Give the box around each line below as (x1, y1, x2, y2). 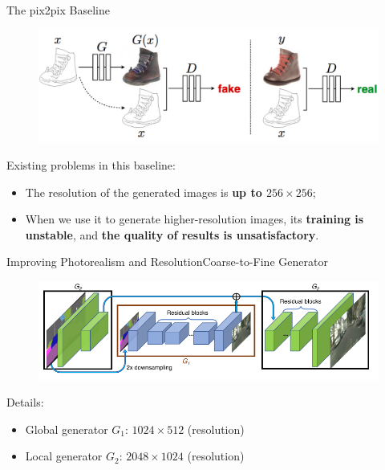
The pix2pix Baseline (6, 2, 110, 18)
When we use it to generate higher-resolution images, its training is (25, 210, 364, 227)
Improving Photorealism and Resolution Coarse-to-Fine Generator (6, 253, 328, 270)
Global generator (25, 420, 108, 437)
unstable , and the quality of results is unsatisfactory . (25, 226, 319, 243)
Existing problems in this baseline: (6, 156, 176, 173)
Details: (6, 394, 44, 411)
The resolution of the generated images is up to (25, 183, 262, 200)
